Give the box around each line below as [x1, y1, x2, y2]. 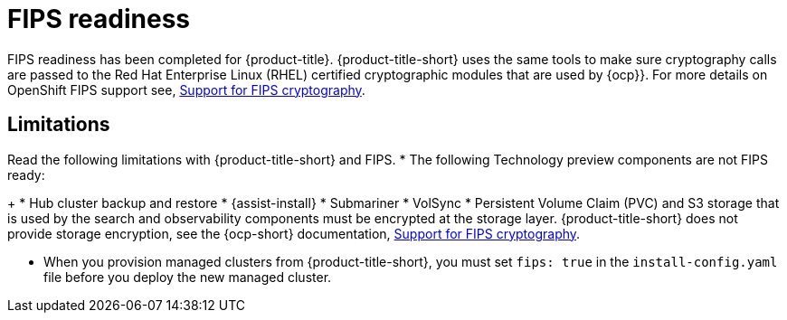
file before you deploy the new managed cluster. [43, 268, 332, 285]
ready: [7, 166, 45, 183]
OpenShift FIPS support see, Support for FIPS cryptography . [7, 81, 365, 98]
